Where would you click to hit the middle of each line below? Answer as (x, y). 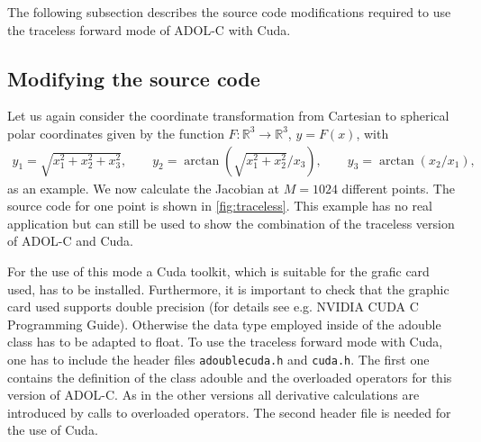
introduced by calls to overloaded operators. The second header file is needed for (229, 412)
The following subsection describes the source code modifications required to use (229, 12)
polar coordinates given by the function (116, 133)
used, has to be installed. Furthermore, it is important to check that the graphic (228, 289)
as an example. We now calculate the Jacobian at (144, 188)
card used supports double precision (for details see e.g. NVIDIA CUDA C (213, 307)
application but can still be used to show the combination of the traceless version (231, 223)
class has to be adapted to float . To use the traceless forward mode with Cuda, (225, 342)
